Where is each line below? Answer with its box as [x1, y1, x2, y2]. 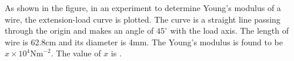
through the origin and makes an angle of [5, 24, 154, 37]
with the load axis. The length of [170, 24, 289, 37]
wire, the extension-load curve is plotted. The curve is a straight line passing [5, 13, 280, 25]
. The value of [51, 47, 101, 59]
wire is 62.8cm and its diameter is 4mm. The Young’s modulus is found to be [5, 35, 283, 48]
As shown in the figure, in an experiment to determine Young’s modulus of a [5, 2, 281, 13]
